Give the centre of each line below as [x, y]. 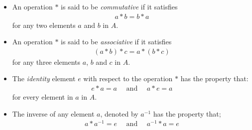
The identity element [44, 78]
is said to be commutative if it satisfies [119, 6]
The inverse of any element [53, 113]
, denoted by [119, 113]
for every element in [43, 97]
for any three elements [46, 62]
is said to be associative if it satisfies [116, 42]
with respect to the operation [128, 78]
